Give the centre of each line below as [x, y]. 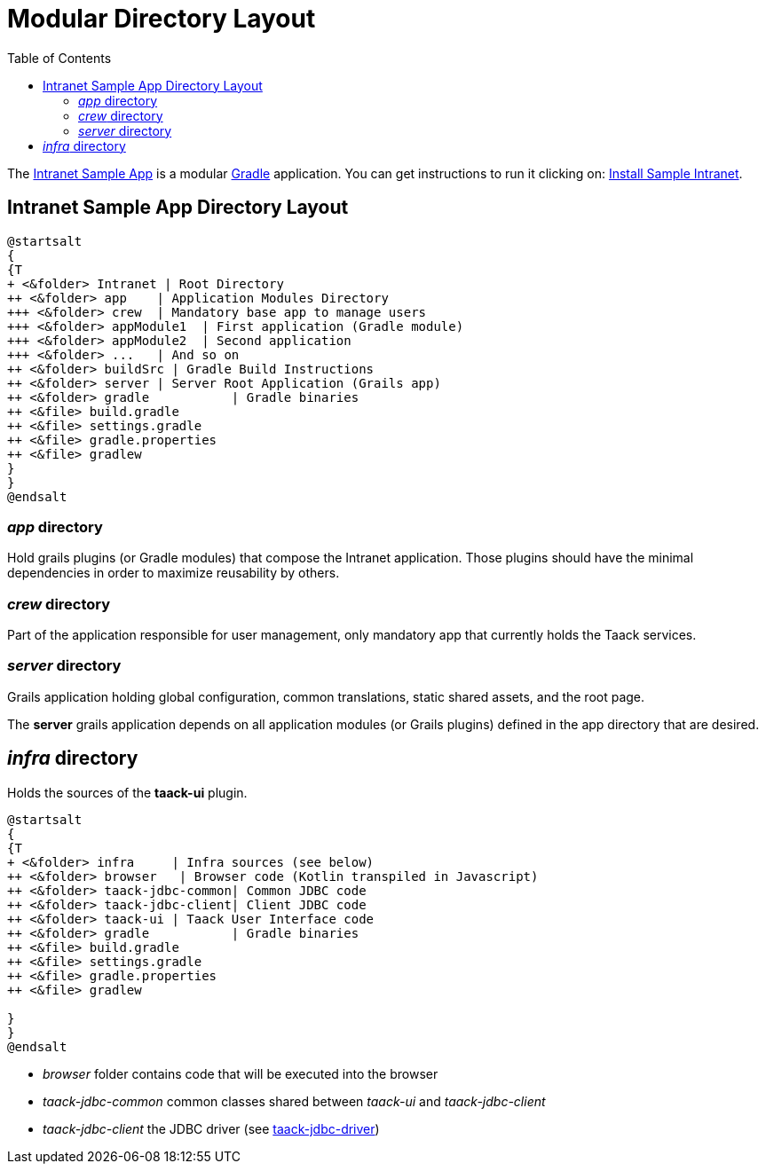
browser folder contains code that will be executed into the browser [241, 1073]
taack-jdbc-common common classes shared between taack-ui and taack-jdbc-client [294, 1101]
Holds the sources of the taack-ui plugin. [127, 792]
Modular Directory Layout [162, 19]
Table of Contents [59, 58]
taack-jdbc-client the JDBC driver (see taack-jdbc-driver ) [211, 1128]
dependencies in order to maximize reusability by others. [174, 573]
